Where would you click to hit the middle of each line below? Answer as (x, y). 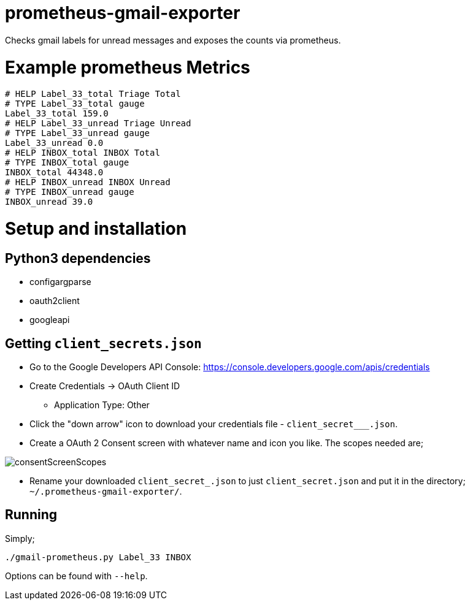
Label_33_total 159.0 (57, 114)
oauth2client (55, 301)
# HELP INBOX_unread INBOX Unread (88, 182)
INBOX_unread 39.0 (49, 202)
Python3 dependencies (78, 258)
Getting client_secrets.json (103, 343)
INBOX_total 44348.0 (54, 173)
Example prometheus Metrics (128, 67)
